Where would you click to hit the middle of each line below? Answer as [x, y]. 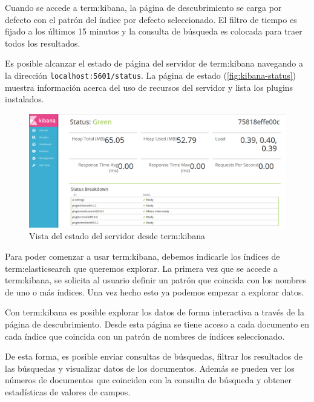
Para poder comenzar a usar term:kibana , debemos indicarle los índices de [142, 256]
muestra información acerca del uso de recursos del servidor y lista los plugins [149, 87]
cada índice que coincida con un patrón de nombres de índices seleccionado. [145, 336]
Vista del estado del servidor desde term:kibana [117, 236]
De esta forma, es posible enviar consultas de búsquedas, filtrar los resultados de [154, 356]
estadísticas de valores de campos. [68, 391]
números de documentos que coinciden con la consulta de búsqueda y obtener [149, 380]
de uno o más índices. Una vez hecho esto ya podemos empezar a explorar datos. [155, 292]
